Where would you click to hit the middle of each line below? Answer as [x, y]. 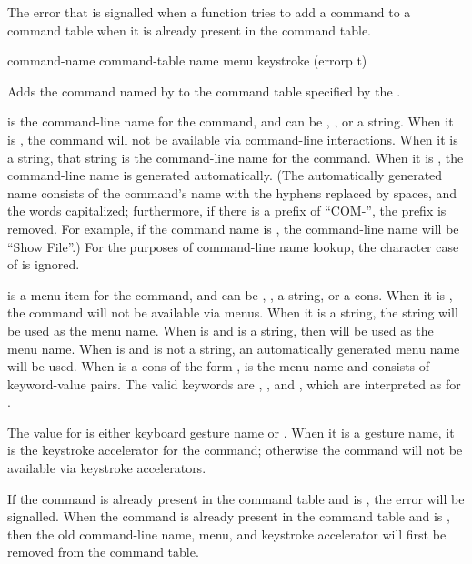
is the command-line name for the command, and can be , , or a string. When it [231, 121]
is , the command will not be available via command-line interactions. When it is [233, 139]
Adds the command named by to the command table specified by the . [204, 91]
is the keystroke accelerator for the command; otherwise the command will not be [235, 450]
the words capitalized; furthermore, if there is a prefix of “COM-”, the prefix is [227, 211]
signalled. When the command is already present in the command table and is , [229, 516]
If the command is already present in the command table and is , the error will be [236, 498]
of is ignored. [44, 264]
